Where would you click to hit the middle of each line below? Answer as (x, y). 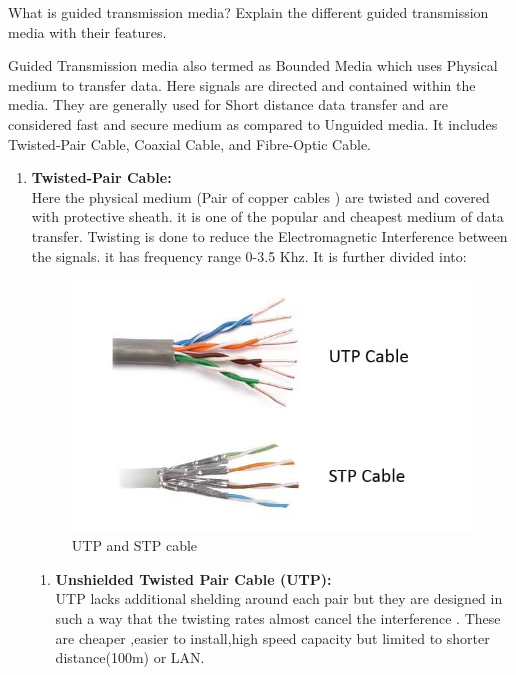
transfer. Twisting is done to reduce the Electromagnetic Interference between (269, 235)
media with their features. (87, 31)
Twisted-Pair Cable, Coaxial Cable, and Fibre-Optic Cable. (190, 143)
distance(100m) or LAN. (130, 657)
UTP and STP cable (134, 545)
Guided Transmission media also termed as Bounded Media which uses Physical (253, 65)
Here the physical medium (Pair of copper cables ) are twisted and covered (260, 196)
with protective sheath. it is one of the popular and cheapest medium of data (267, 216)
